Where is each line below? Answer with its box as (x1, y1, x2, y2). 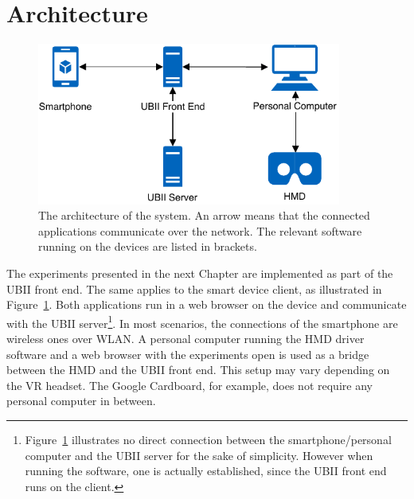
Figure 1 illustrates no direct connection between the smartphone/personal (25, 431, 392, 448)
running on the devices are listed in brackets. (38, 238, 257, 255)
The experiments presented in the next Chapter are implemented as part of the (6, 265, 393, 282)
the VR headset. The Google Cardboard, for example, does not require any (6, 376, 373, 393)
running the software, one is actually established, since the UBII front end (25, 462, 387, 479)
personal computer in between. (6, 392, 156, 409)
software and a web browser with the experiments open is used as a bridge (6, 345, 369, 362)
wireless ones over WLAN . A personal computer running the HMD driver (6, 330, 365, 347)
